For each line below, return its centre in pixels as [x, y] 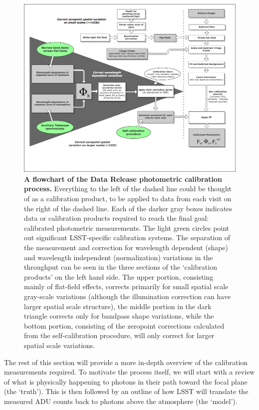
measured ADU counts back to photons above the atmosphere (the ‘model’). [121, 401]
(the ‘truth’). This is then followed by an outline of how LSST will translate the [126, 391]
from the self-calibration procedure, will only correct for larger [119, 335]
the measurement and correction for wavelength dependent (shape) [126, 247]
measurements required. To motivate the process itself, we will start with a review [129, 372]
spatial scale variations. [60, 345]
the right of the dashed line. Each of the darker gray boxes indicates [128, 208]
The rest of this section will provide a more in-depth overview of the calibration [126, 362]
